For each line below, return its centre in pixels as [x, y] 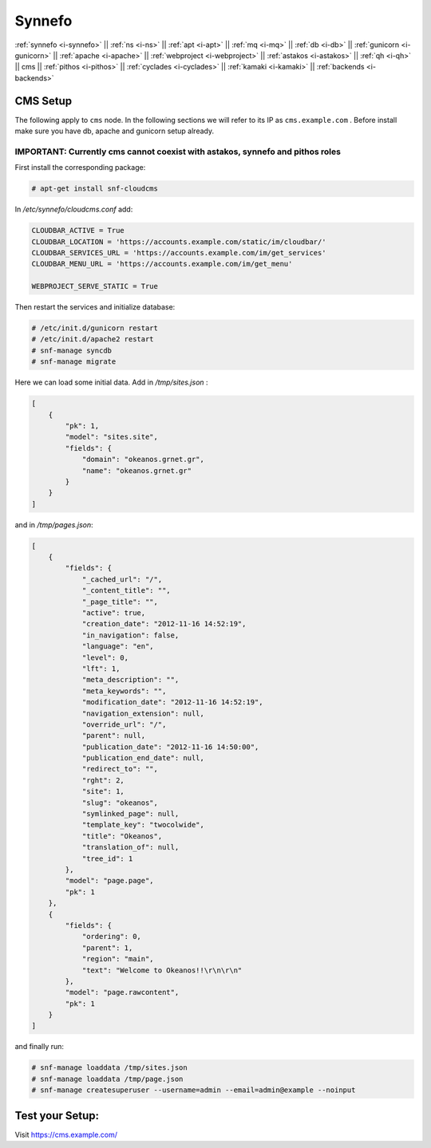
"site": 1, [103, 791]
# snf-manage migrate [74, 362]
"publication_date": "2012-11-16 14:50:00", [170, 747]
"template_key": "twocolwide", [143, 825]
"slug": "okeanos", [120, 803]
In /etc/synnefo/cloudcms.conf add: [74, 209]
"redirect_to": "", [120, 769]
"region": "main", [118, 959]
